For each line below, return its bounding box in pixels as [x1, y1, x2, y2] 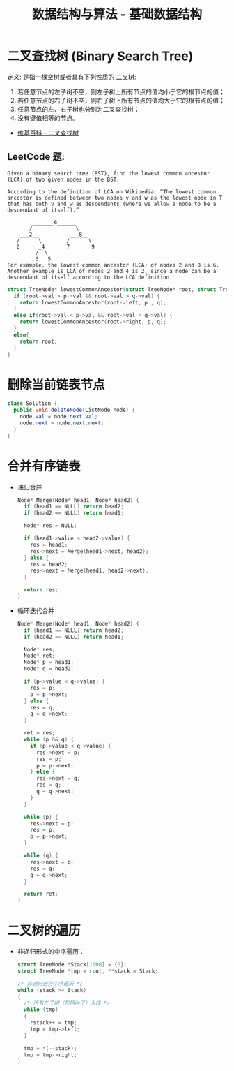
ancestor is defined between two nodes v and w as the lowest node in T [7, 194, 223, 201]
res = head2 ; [30, 561, 68, 568]
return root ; [19, 338, 58, 345]
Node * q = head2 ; [24, 665, 75, 672]
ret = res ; [24, 730, 56, 737]
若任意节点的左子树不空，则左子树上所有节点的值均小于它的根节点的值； [17, 87, 225, 96]
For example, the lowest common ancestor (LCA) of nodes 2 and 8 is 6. [7, 261, 219, 269]
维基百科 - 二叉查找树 [17, 128, 79, 137]
